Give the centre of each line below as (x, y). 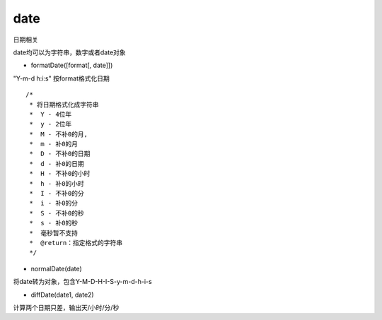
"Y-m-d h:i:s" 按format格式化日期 (61, 78)
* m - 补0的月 (53, 144)
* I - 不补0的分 (57, 194)
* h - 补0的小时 (57, 183)
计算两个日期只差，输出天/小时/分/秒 (66, 307)
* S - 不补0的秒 (57, 213)
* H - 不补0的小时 (60, 174)
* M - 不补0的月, (59, 134)
